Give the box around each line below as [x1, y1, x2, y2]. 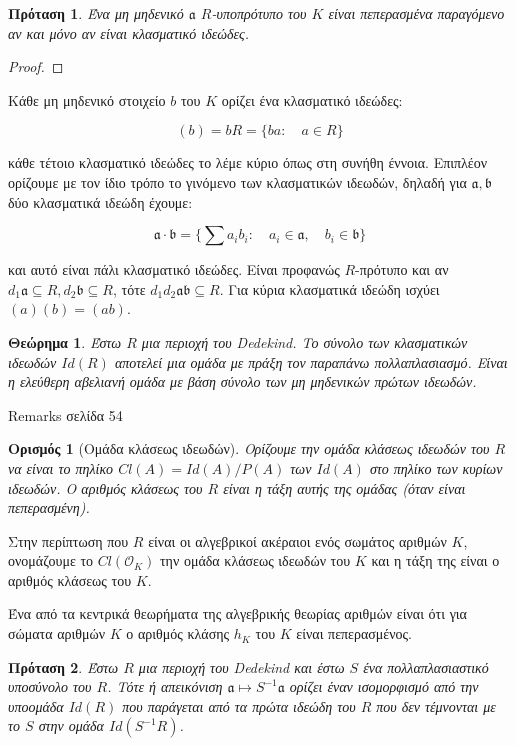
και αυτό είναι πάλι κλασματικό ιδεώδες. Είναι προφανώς [8, 259, 340, 280]
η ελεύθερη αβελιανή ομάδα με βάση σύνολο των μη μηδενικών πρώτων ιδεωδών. [8, 371, 477, 392]
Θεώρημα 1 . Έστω [8, 331, 122, 352]
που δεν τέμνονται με [376, 695, 496, 716]
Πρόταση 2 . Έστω [8, 656, 119, 677]
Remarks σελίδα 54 [8, 404, 123, 425]
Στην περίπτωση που [8, 530, 129, 551]
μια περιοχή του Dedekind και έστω [138, 656, 345, 677]
